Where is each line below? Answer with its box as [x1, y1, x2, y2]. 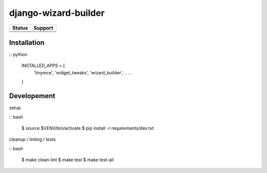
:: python [9, 52, 27, 58]
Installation [9, 38, 44, 47]
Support [33, 24, 53, 31]
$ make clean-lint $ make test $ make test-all [21, 157, 114, 163]
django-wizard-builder [9, 7, 105, 18]
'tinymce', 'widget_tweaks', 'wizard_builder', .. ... [34, 69, 132, 75]
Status [12, 24, 28, 31]
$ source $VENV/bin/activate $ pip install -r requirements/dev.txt [21, 125, 154, 131]
